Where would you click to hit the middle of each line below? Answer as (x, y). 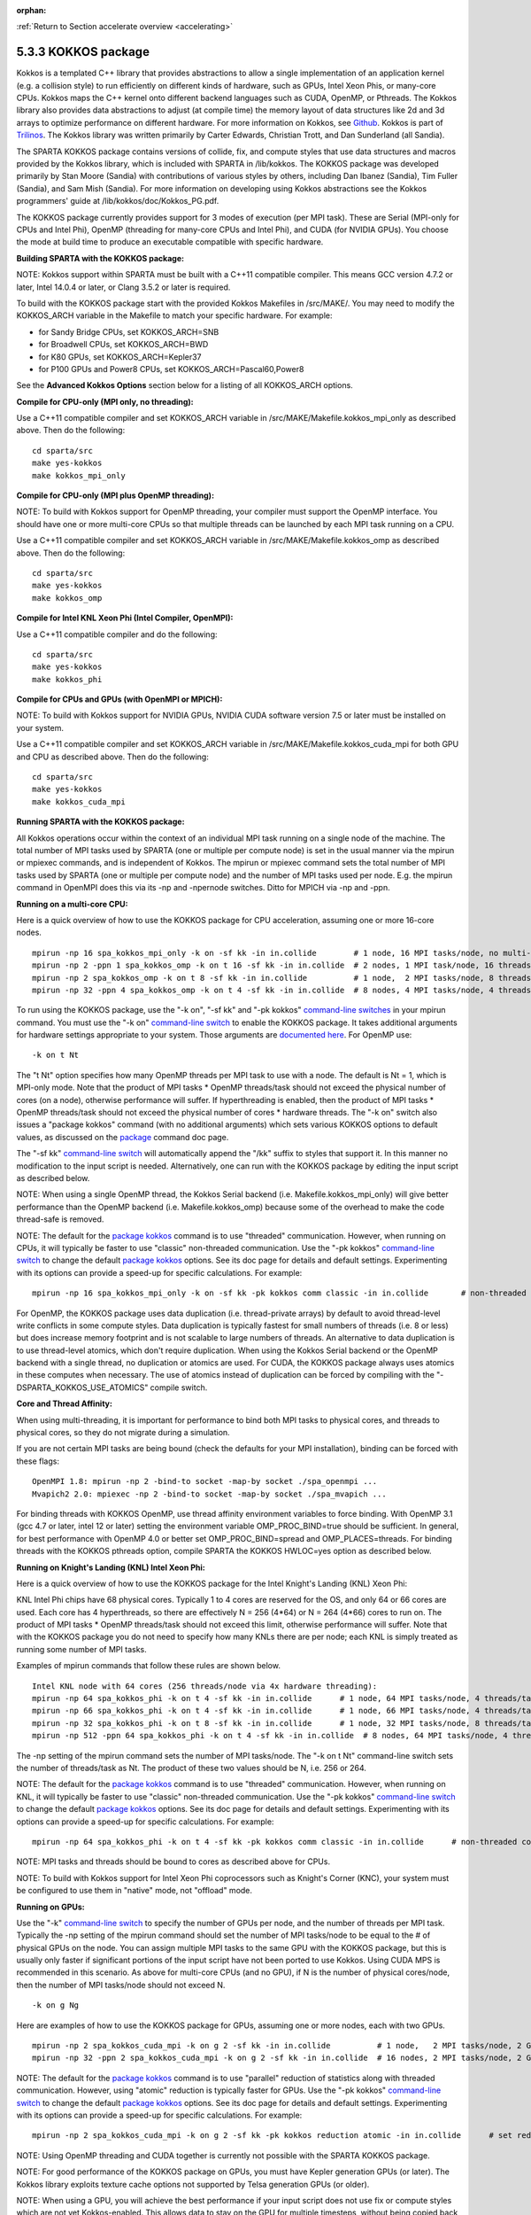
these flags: (38, 1461)
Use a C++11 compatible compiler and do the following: (117, 634)
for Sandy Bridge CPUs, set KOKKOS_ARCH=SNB (129, 331)
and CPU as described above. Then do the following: (113, 757)
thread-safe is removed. (60, 1219)
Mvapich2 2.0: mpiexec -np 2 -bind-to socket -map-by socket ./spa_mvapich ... (209, 1494)
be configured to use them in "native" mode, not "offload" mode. (134, 1891)
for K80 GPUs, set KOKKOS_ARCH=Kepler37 (120, 357)
